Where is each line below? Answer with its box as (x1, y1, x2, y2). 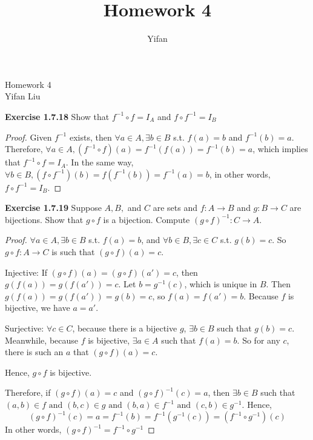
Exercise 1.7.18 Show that (5, 110, 110, 122)
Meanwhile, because (5, 333, 79, 346)
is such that (51, 245, 95, 258)
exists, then (69, 130, 112, 143)
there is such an (5, 345, 64, 358)
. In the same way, (65, 156, 134, 168)
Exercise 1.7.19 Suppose (5, 201, 102, 214)
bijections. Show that (5, 213, 84, 225)
